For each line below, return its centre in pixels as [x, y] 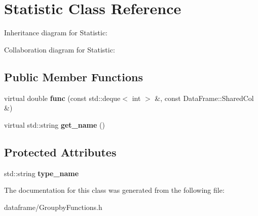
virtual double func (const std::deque [62, 98]
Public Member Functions [73, 76]
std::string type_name [42, 173]
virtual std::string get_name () [54, 124]
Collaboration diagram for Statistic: [60, 49]
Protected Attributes [60, 152]
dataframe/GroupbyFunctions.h [53, 207]
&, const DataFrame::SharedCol [204, 98]
